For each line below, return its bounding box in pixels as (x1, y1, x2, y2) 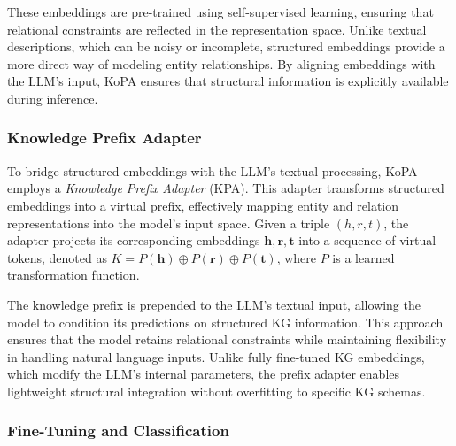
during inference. (7, 88, 98, 107)
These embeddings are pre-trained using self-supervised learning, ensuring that (7, 3, 434, 20)
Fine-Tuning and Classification (7, 419, 229, 442)
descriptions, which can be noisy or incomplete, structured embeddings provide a (7, 37, 445, 56)
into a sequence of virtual (298, 231, 437, 250)
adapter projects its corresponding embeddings (7, 231, 260, 250)
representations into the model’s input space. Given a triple (7, 213, 330, 232)
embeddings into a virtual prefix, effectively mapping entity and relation (7, 196, 399, 214)
